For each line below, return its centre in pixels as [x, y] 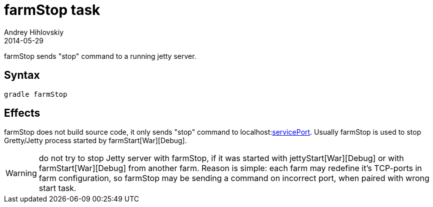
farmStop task [52, 10]
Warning [21, 173]
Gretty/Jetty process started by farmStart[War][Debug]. [95, 141]
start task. [57, 188]
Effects [22, 113]
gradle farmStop [36, 94]
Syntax [22, 75]
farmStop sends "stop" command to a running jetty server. [100, 56]
